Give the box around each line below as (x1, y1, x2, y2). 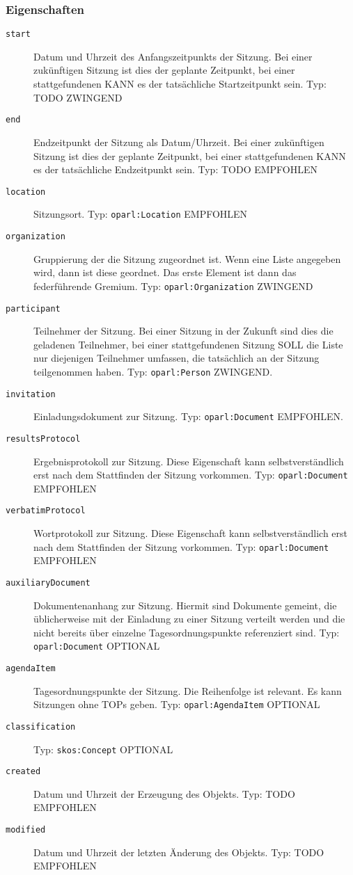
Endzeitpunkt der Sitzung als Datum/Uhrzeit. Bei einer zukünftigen (33, 134, 324, 149)
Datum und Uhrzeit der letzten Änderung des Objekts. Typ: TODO (33, 844, 324, 859)
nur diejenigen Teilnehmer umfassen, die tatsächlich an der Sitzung (33, 351, 320, 365)
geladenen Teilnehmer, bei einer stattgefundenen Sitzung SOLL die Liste (33, 337, 343, 351)
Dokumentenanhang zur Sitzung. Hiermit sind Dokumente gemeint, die (33, 597, 337, 612)
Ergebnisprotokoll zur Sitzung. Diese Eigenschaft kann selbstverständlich (33, 453, 344, 468)
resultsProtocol (6, 433, 81, 444)
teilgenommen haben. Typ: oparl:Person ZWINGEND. (33, 364, 273, 378)
